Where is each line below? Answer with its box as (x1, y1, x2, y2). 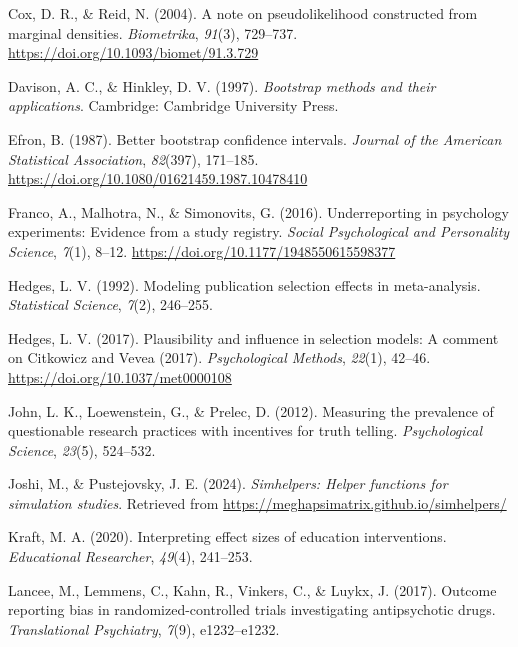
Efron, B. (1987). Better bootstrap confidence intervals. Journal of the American (8, 128, 502, 149)
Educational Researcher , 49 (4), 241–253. (8, 546, 253, 567)
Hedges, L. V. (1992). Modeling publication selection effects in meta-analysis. (8, 274, 481, 295)
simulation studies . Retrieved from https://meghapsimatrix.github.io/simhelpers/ (8, 492, 507, 513)
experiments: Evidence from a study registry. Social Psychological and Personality (8, 221, 510, 242)
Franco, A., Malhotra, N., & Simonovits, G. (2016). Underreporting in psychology (8, 201, 509, 222)
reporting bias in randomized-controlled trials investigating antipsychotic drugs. (8, 599, 496, 620)
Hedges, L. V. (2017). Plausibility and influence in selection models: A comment (8, 327, 499, 348)
